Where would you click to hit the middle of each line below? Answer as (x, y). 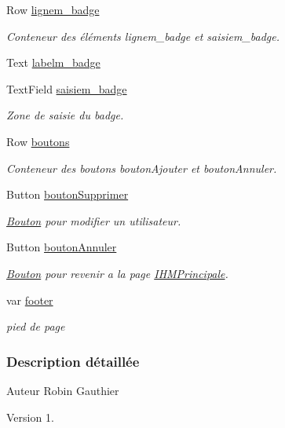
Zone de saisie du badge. (65, 115)
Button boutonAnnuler (62, 247)
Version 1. (30, 417)
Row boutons (38, 141)
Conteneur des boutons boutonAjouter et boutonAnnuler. (142, 168)
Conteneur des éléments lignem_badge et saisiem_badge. (143, 36)
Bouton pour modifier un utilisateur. (94, 220)
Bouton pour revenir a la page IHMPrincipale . (117, 273)
